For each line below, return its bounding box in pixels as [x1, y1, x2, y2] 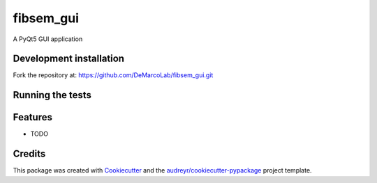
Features [13, 111, 52, 123]
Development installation [13, 53, 125, 65]
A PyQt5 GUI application [13, 35, 83, 43]
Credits [13, 148, 46, 160]
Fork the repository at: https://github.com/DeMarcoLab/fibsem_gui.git [13, 71, 214, 79]
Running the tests [13, 89, 92, 101]
